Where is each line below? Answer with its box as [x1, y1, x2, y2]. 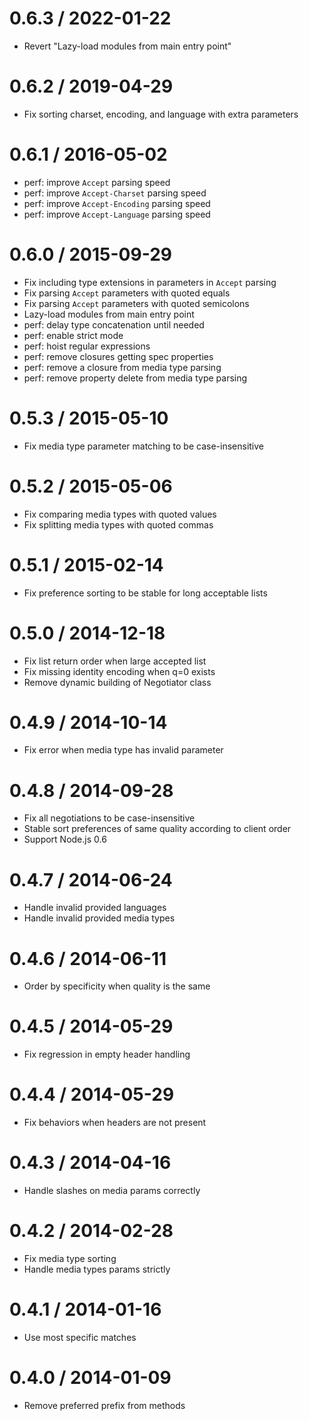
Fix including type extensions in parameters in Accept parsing [23, 276, 277, 288]
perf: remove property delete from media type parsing [23, 372, 248, 384]
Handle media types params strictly [23, 1263, 171, 1275]
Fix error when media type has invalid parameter [23, 744, 224, 756]
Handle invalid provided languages [23, 902, 167, 914]
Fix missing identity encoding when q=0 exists [23, 665, 216, 677]
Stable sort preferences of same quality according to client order [23, 823, 292, 835]
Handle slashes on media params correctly [23, 1185, 201, 1197]
